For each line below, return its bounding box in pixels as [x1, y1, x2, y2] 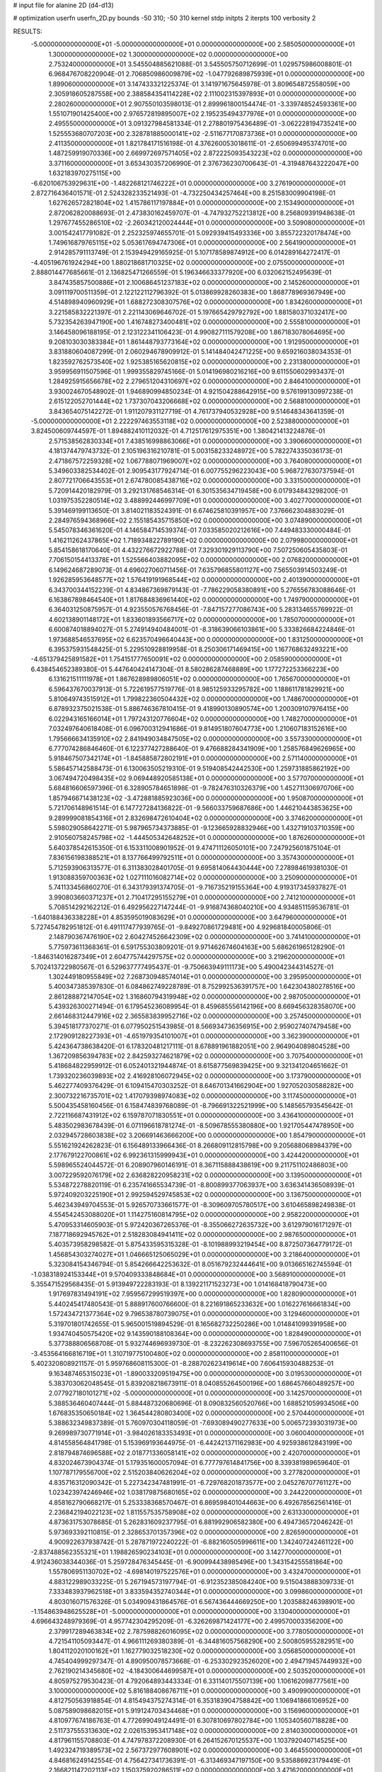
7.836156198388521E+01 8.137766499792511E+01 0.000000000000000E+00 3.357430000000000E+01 [48, 853, 354, 862]
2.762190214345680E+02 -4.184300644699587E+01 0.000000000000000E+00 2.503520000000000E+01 [48, 1666, 366, 1676]
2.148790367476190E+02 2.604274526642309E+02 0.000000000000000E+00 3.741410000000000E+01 [48, 933, 361, 941]
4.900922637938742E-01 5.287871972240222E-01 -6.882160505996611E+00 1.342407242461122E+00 [48, 1538, 354, 1547]
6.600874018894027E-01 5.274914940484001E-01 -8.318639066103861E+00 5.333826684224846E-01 [48, 625, 355, 634]
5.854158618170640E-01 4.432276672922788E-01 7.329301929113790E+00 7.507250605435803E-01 [48, 546, 348, 554]
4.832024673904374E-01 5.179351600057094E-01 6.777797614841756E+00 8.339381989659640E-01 [48, 1459, 350, 1467]
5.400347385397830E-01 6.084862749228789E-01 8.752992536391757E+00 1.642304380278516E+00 [48, 982, 356, 991]
